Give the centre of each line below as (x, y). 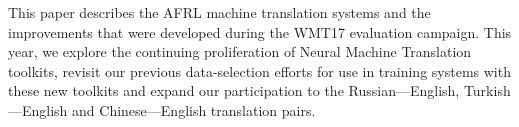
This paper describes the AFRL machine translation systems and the (219, 12)
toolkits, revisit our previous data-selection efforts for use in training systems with (259, 70)
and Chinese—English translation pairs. (194, 109)
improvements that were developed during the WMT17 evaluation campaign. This (260, 31)
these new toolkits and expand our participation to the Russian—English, (234, 90)
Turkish (487, 90)
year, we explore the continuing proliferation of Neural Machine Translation (240, 51)
